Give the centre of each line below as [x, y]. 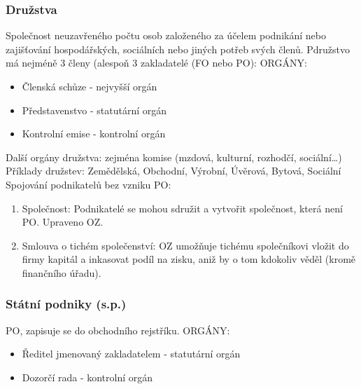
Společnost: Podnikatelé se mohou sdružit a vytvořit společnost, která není [182, 208]
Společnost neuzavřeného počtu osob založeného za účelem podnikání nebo [166, 35]
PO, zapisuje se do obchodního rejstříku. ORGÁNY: [118, 330]
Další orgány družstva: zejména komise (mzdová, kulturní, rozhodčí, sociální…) [174, 157]
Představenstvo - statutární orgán [94, 110]
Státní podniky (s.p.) [66, 304]
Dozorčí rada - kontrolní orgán [87, 377]
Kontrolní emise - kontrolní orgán [94, 134]
